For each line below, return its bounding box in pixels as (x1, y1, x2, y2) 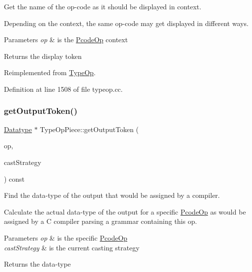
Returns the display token (4, 51, 82, 61)
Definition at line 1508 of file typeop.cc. (4, 83, 123, 94)
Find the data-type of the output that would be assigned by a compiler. (4, 190, 220, 200)
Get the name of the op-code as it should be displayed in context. (4, 1, 201, 11)
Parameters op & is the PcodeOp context (4, 34, 128, 45)
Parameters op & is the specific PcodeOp (4, 232, 128, 243)
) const (4, 173, 25, 184)
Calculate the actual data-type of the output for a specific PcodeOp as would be (4, 206, 246, 217)
